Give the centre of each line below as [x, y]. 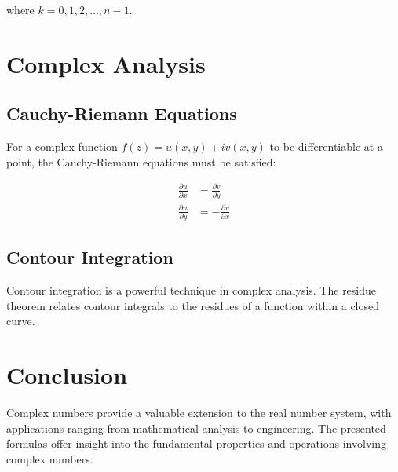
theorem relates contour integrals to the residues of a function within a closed [193, 305]
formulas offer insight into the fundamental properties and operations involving [196, 443]
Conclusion [67, 375]
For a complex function [62, 146]
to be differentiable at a [326, 146]
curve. [21, 321]
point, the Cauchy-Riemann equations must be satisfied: [141, 161]
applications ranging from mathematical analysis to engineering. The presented [196, 428]
